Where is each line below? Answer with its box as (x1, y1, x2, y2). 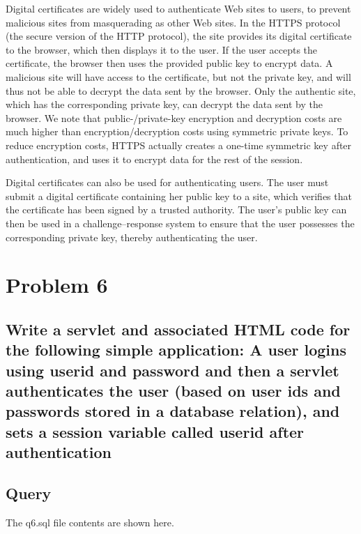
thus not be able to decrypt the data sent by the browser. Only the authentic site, (6, 83, 356, 98)
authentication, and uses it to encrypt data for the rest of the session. (6, 151, 303, 166)
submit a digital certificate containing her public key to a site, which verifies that (6, 188, 352, 203)
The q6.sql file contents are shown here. (6, 514, 174, 529)
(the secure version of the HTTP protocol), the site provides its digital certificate (6, 29, 352, 43)
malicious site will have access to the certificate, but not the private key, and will (6, 69, 351, 84)
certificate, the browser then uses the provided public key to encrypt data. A (6, 56, 333, 70)
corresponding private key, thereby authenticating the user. (6, 229, 258, 244)
